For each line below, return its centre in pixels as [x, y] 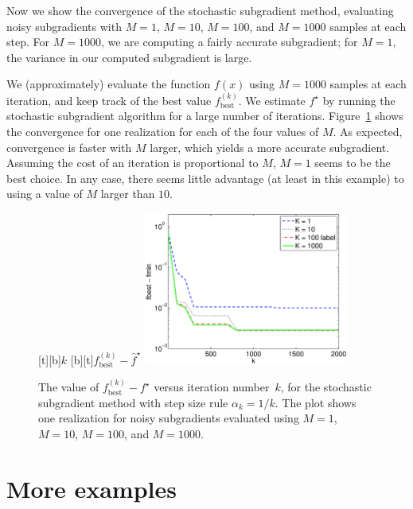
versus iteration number [212, 387]
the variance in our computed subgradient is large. [129, 57]
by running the [359, 100]
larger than [128, 194]
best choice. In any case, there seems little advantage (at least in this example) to [205, 178]
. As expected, [368, 131]
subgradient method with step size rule [133, 402]
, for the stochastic [326, 387]
